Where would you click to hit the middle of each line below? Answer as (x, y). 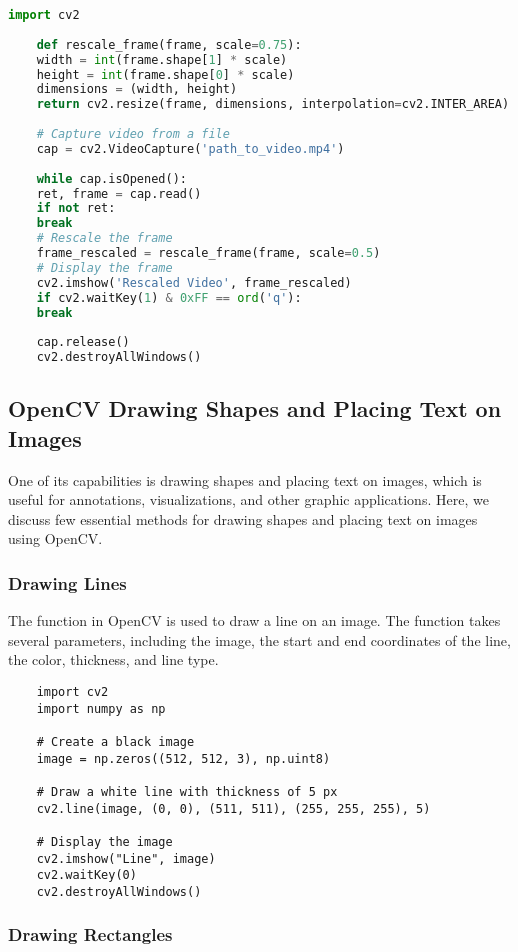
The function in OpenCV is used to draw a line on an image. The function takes (254, 620)
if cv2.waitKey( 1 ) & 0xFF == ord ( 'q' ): (169, 297)
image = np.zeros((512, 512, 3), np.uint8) (183, 758)
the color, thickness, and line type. (113, 659)
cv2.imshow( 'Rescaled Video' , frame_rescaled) (194, 282)
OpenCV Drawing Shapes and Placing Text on (255, 408)
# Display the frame (104, 267)
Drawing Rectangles (90, 934)
